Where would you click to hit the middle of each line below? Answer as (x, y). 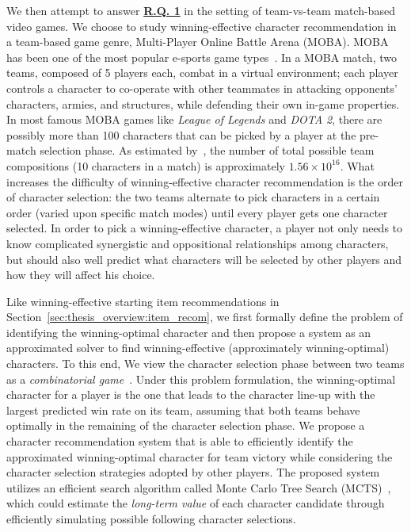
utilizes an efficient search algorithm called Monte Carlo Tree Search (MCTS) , (199, 487)
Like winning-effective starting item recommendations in (143, 301)
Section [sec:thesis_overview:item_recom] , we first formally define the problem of (205, 317)
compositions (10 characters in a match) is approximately (146, 165)
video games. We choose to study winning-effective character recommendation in (202, 26)
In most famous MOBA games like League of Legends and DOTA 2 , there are (194, 119)
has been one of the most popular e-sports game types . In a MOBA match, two (202, 57)
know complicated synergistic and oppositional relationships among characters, (198, 243)
